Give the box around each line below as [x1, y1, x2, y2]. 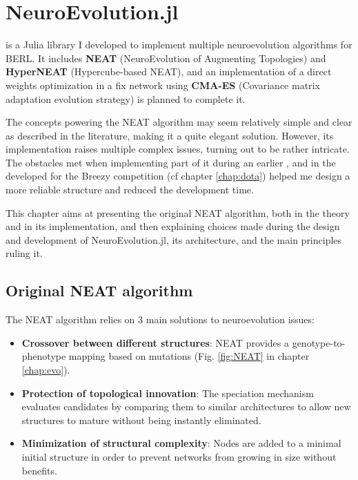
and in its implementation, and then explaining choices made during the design [6, 219, 340, 233]
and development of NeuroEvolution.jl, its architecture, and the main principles [6, 232, 342, 247]
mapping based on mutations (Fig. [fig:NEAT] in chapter [68, 349, 310, 363]
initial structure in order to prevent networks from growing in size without [21, 449, 337, 463]
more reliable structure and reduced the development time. [6, 182, 254, 197]
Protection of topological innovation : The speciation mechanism [21, 385, 314, 400]
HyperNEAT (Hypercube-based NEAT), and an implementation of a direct [6, 64, 332, 79]
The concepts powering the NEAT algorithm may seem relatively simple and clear [6, 115, 352, 129]
